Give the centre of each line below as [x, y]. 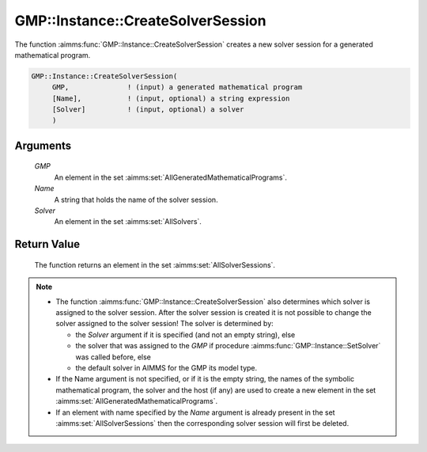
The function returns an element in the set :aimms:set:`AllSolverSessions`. [155, 264]
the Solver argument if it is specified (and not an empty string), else [185, 334]
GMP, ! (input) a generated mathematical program [177, 87]
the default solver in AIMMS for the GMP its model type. [166, 367]
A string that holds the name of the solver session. [136, 199]
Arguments [43, 145]
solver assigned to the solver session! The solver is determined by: [165, 324]
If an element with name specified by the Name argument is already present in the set [195, 412]
